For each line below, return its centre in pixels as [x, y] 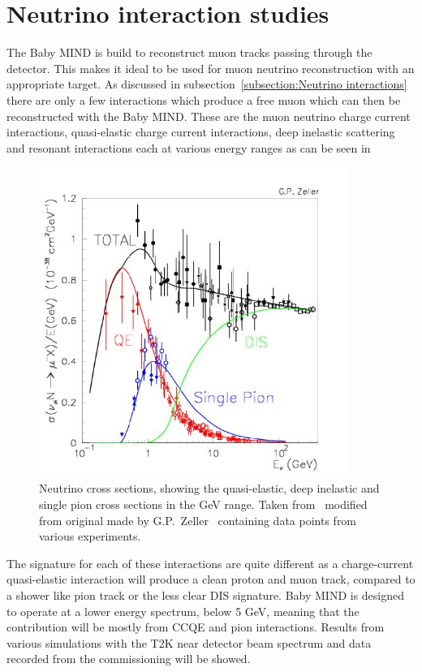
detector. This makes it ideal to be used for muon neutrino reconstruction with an [211, 68]
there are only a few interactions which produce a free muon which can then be [204, 99]
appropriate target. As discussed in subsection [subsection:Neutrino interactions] [207, 84]
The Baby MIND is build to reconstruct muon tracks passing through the [189, 52]
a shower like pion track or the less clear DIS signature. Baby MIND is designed [206, 595]
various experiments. [90, 536]
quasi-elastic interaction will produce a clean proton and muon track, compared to [211, 579]
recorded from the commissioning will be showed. [129, 659]
